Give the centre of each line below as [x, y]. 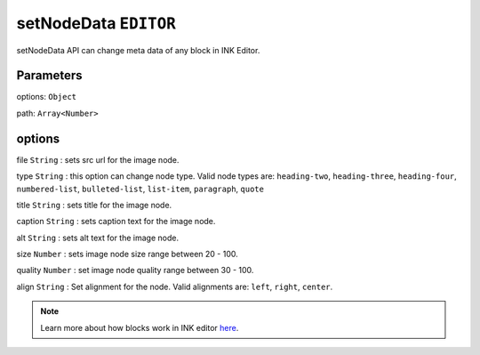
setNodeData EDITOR [96, 23]
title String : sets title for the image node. [94, 205]
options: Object [47, 97]
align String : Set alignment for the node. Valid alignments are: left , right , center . [175, 286]
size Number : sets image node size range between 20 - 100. [128, 254]
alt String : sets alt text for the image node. [98, 238]
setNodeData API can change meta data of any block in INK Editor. [138, 50]
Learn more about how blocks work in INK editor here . [140, 327]
